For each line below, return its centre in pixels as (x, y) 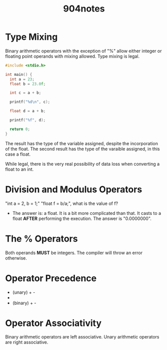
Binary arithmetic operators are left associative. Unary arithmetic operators (82, 337)
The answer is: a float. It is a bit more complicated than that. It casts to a (87, 213)
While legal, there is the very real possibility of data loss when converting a (82, 164)
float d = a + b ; (28, 111)
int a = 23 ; (22, 79)
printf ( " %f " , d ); (28, 120)
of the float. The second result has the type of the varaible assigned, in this (82, 149)
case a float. (18, 154)
